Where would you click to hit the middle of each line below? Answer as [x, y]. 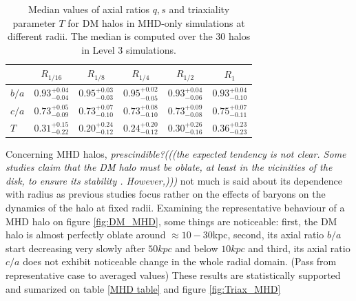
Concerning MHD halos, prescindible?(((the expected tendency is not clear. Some [176, 153]
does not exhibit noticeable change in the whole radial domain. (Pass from [180, 261]
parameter [34, 22]
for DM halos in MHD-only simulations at [156, 22]
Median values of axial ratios [89, 9]
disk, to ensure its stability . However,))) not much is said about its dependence [174, 180]
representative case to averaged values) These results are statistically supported [173, 275]
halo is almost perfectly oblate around [86, 235]
